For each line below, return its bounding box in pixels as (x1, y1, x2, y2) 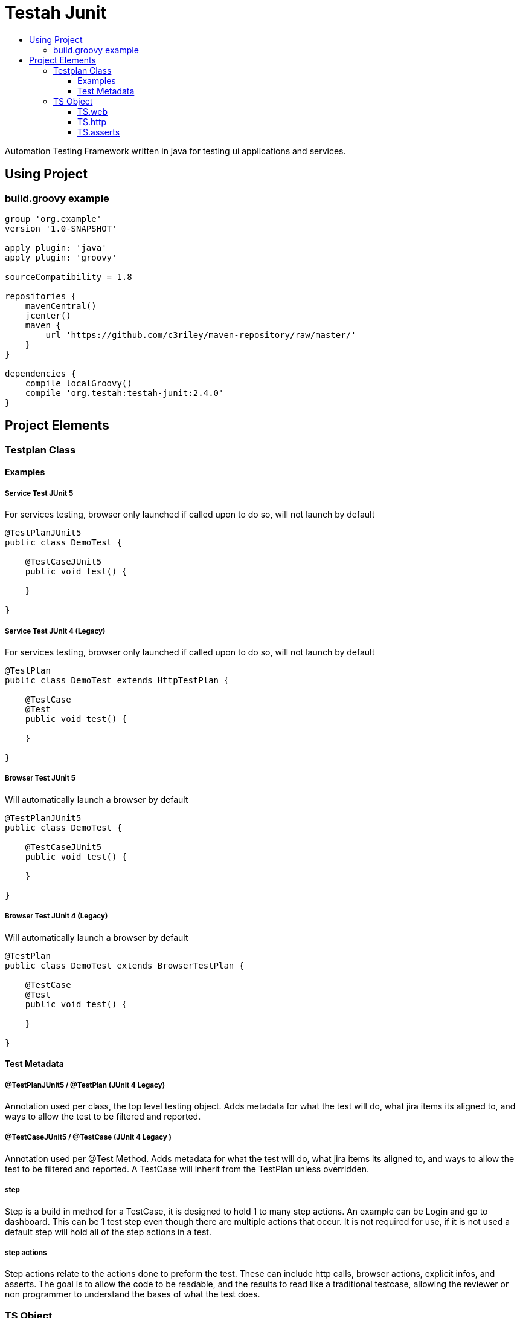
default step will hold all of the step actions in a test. (5, 1226, 211, 1237)
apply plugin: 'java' (5, 242, 107, 253)
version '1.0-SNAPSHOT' (5, 223, 117, 233)
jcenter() (25, 310, 71, 320)
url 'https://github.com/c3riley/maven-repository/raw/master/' (45, 329, 356, 340)
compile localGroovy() (25, 378, 132, 388)
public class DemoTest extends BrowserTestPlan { (5, 960, 245, 970)
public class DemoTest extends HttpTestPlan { (5, 675, 229, 685)
